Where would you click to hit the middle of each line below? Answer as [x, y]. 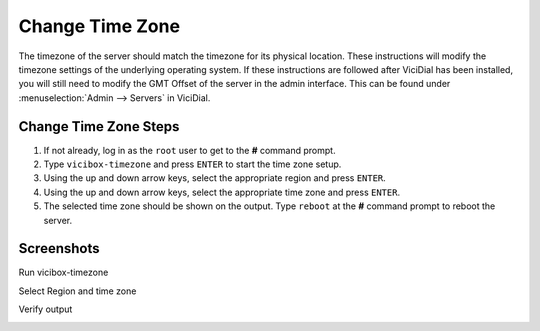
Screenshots [59, 248]
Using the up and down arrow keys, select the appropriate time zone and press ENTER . [221, 192]
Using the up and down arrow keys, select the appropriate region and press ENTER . [215, 178]
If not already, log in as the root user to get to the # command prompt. [189, 150]
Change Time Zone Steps [99, 126]
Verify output [45, 309]
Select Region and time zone [77, 291]
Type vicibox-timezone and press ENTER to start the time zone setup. [192, 164]
